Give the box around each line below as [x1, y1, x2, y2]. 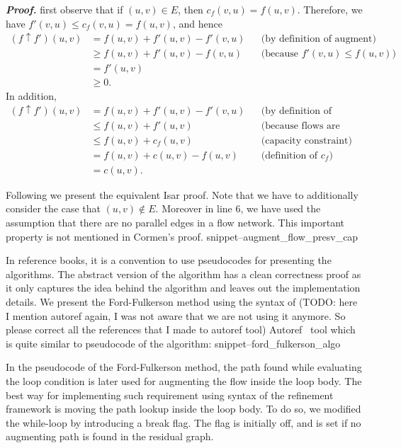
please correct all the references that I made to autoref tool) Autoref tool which [6, 322, 356, 337]
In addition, [6, 88, 57, 103]
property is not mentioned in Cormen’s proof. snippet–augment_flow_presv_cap [6, 229, 358, 243]
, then [178, 2, 203, 16]
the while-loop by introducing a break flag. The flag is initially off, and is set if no [6, 415, 361, 430]
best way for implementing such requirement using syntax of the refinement [6, 387, 334, 402]
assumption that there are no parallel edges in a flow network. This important [6, 214, 345, 229]
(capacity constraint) [261, 135, 352, 146]
